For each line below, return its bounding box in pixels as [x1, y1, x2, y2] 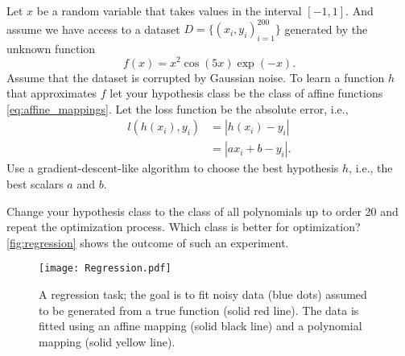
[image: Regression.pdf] [39, 263, 172, 275]
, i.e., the [349, 159, 393, 176]
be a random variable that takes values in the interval [36, 2, 302, 19]
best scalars [6, 176, 64, 192]
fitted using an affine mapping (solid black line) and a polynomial [39, 317, 362, 334]
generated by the [284, 20, 368, 37]
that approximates [6, 85, 97, 101]
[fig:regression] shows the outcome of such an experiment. [6, 234, 289, 250]
